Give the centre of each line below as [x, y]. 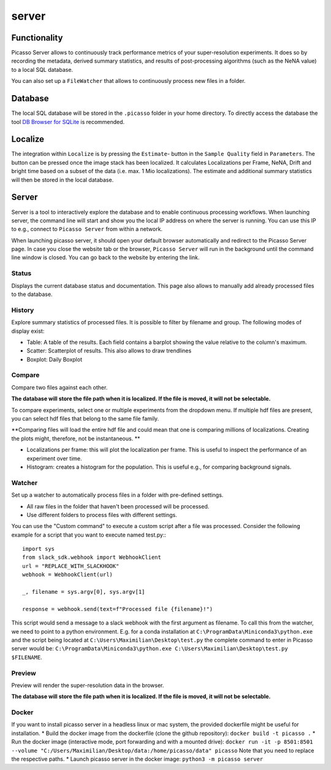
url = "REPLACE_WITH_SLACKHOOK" [71, 566]
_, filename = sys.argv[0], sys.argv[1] [84, 592]
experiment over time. [54, 458]
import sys [39, 549]
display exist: [28, 331]
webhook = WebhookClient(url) [68, 575]
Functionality [37, 38]
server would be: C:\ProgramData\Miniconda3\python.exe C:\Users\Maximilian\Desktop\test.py [150, 648]
